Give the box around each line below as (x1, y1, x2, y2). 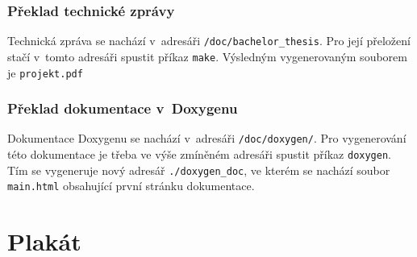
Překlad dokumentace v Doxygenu (7, 98, 238, 118)
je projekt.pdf (7, 64, 83, 81)
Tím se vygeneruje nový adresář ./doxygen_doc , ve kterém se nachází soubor (7, 161, 390, 178)
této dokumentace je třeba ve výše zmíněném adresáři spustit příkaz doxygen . (7, 146, 392, 163)
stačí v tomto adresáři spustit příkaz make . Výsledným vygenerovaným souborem (7, 48, 407, 64)
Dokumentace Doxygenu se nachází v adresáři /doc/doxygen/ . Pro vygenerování (7, 130, 407, 147)
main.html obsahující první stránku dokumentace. (7, 177, 255, 194)
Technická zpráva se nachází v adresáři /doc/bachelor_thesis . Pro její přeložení (7, 32, 411, 49)
